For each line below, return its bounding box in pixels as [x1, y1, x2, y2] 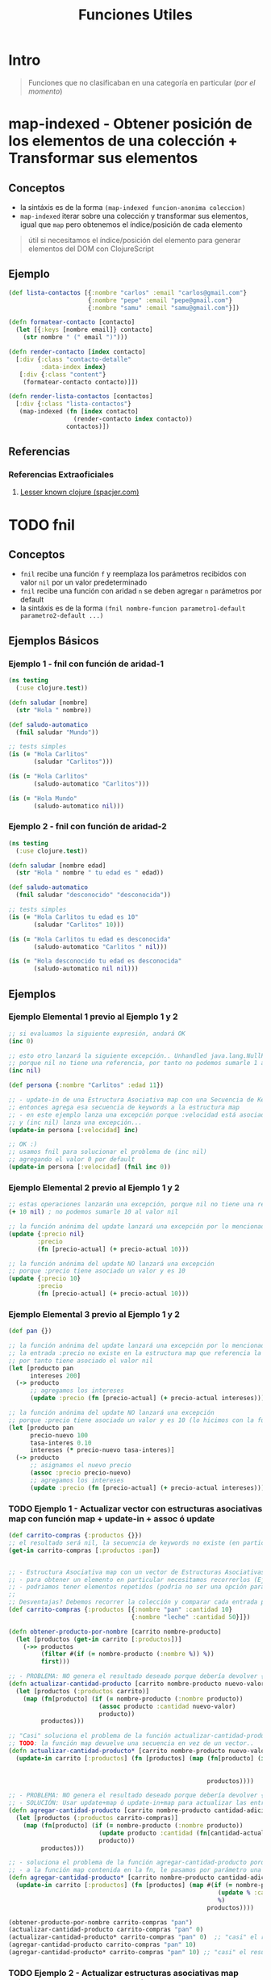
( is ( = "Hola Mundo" [8, 794, 78, 803]
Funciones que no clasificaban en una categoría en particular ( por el [27, 78, 256, 87]
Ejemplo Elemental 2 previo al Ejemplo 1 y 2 [8, 1181, 180, 1193]
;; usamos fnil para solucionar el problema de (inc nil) [8, 1148, 207, 1156]
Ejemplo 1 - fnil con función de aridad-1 [8, 658, 164, 669]
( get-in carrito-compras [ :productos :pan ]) [8, 1546, 161, 1554]
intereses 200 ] [29, 1371, 81, 1380]
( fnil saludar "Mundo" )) [15, 728, 99, 736]
